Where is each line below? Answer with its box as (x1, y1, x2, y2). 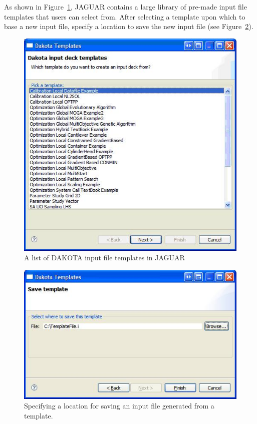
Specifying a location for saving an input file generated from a (24, 400, 214, 411)
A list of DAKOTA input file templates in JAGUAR (24, 252, 185, 263)
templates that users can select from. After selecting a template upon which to (4, 11, 245, 22)
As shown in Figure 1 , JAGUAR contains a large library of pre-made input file (4, 2, 247, 12)
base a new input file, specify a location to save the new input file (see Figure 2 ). (4, 21, 253, 32)
